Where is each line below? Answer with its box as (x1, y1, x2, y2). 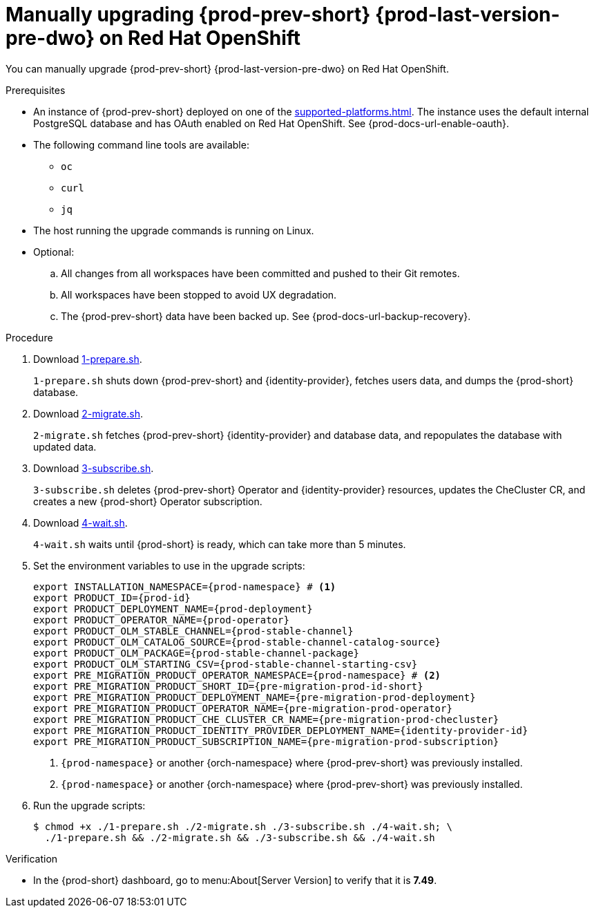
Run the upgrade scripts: (33, 799, 146, 811)
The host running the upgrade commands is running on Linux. (33, 224, 314, 236)
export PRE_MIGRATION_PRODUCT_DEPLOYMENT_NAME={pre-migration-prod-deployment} (33, 691, 476, 703)
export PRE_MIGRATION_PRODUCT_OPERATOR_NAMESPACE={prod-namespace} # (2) (33, 669, 441, 681)
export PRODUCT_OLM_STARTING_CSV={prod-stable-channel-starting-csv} (33, 658, 418, 670)
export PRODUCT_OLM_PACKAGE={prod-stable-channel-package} (33, 647, 360, 659)
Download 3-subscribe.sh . (33, 462, 154, 474)
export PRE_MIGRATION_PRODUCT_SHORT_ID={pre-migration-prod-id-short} (33, 680, 423, 692)
